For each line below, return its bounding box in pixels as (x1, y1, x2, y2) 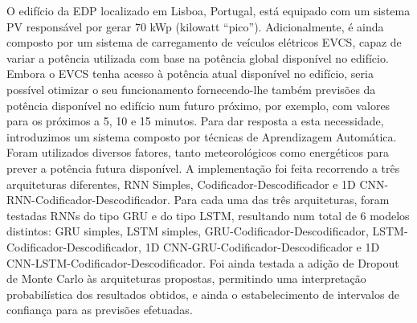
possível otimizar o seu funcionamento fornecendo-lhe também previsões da (6, 80, 376, 97)
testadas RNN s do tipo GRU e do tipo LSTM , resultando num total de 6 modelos (6, 206, 410, 223)
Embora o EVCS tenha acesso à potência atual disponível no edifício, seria (6, 65, 374, 82)
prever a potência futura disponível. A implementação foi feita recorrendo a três (6, 159, 400, 176)
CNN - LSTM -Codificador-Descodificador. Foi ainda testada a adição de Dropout (6, 254, 399, 271)
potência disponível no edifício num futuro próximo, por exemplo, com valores (6, 96, 390, 113)
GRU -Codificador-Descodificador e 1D (191, 238, 380, 255)
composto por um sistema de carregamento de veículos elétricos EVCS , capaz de (6, 34, 402, 51)
